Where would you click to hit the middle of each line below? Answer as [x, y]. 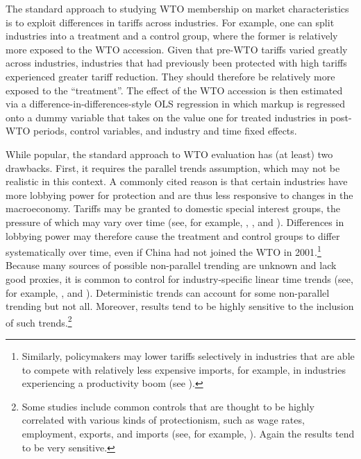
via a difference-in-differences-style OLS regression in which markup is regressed [176, 104]
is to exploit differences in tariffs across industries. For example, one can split [170, 22]
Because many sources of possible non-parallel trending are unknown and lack [171, 265]
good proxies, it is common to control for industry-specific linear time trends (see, [179, 278]
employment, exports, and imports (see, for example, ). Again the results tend [188, 433]
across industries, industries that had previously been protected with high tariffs [176, 63]
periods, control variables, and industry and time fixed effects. [165, 131]
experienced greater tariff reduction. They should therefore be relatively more [170, 76]
